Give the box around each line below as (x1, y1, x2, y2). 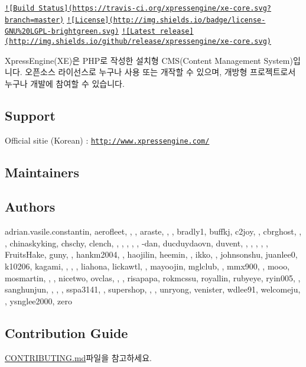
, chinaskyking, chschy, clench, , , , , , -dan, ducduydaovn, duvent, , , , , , (5, 236, 268, 249)
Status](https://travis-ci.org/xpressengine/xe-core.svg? (38, 4, 272, 12)
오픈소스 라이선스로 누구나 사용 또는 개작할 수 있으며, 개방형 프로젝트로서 (25, 66, 296, 78)
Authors (5, 197, 56, 216)
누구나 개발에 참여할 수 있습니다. (5, 77, 125, 89)
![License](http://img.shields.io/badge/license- (66, 15, 266, 24)
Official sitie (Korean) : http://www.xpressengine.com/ (5, 134, 210, 146)
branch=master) (5, 15, 64, 24)
